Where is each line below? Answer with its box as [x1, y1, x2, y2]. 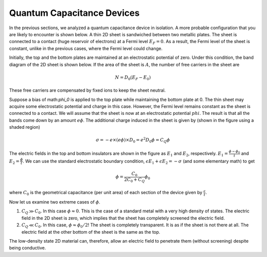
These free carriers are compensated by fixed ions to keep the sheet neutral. [9, 87, 166, 94]
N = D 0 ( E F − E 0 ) [115, 74, 151, 81]
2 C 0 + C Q [124, 176, 145, 183]
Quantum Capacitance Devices [9, 7, 140, 18]
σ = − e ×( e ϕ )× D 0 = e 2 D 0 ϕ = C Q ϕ [95, 136, 170, 144]
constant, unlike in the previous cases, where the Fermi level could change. [9, 45, 163, 51]
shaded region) [9, 124, 41, 130]
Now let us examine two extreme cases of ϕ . [9, 199, 101, 205]
